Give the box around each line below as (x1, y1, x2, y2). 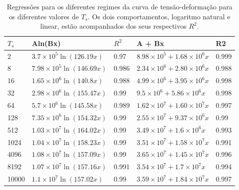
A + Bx (136, 38, 164, 48)
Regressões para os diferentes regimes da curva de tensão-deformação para (6, 1, 233, 11)
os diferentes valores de (8, 11, 79, 21)
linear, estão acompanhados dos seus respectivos (40, 21, 187, 31)
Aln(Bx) (32, 38, 61, 48)
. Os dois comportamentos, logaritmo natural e (87, 11, 231, 21)
